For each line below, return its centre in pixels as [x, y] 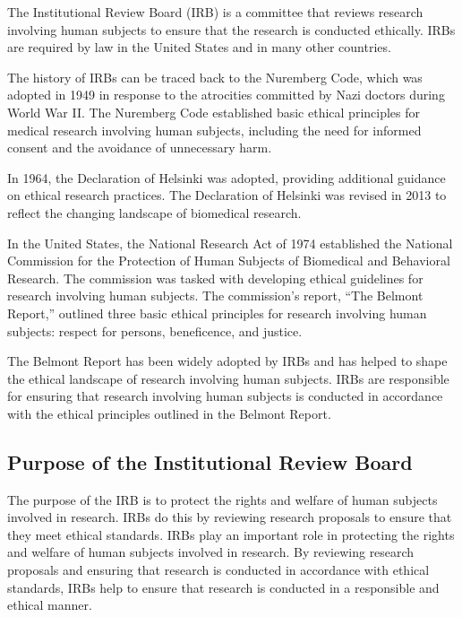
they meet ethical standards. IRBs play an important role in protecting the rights [231, 534]
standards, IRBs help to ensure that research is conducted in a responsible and [223, 587]
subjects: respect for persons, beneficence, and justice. [155, 330]
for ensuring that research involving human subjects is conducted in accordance [225, 396]
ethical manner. [50, 605]
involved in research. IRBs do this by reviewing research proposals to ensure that [230, 517]
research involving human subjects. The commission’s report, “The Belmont [215, 295]
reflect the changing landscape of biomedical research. [154, 212]
